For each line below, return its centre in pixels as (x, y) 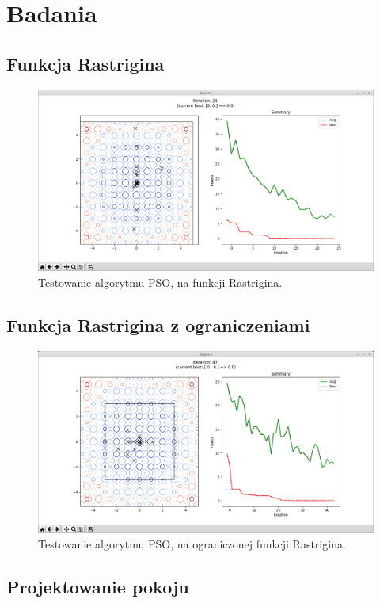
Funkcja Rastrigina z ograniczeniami (158, 324)
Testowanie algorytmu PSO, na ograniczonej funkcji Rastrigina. (192, 544)
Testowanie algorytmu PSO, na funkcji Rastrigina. (160, 282)
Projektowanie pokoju (98, 587)
